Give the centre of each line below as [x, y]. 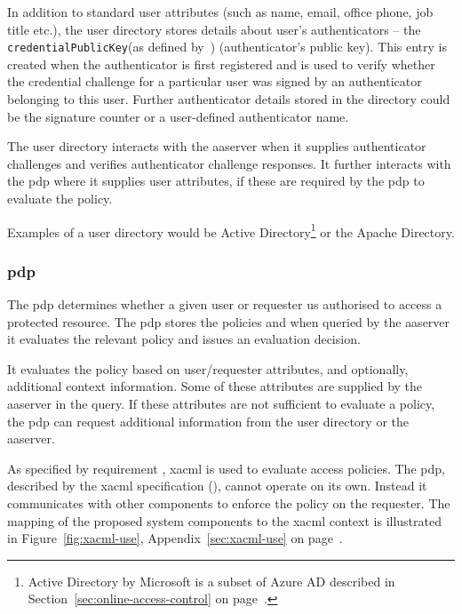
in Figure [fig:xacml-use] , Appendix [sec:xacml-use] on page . [175, 538]
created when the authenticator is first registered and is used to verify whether [221, 64]
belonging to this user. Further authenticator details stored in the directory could [229, 99]
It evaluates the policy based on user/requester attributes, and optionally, [208, 368]
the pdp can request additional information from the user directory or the [208, 421]
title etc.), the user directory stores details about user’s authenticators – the [214, 29]
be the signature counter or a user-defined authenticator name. [178, 116]
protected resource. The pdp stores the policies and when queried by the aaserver [229, 321]
